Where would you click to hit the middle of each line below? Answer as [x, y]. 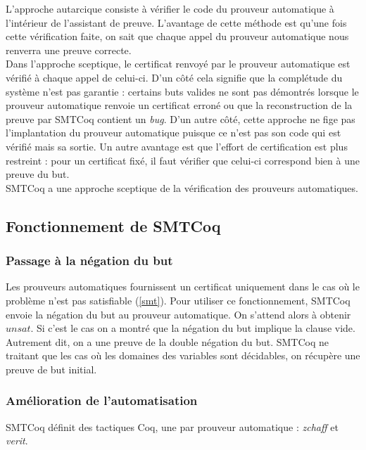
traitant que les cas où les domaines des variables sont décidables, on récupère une [183, 355]
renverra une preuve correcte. [69, 50]
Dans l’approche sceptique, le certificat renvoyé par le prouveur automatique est [178, 64]
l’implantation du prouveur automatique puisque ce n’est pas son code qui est [173, 133]
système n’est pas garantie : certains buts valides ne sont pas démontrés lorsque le [182, 91]
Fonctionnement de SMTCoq [113, 225]
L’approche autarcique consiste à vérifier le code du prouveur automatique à [170, 8]
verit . [17, 441]
